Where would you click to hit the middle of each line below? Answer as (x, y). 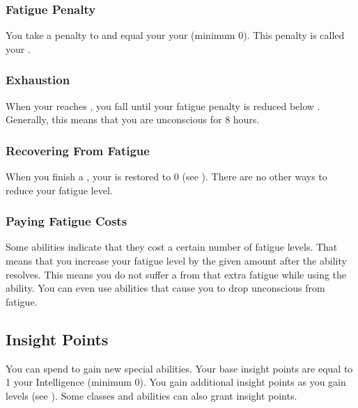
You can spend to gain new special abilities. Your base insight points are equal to (179, 368)
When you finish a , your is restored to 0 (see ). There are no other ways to (166, 176)
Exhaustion (38, 80)
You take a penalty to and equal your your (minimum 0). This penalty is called (175, 35)
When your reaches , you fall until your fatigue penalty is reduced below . (163, 105)
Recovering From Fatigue (78, 150)
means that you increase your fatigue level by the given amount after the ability (176, 261)
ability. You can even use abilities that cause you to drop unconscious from (165, 288)
